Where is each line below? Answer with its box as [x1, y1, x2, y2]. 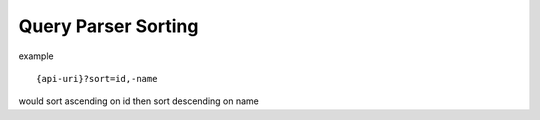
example [18, 50, 54, 62]
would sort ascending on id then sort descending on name [18, 95, 260, 107]
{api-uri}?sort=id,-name [36, 73, 158, 84]
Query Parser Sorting [18, 15, 199, 37]
